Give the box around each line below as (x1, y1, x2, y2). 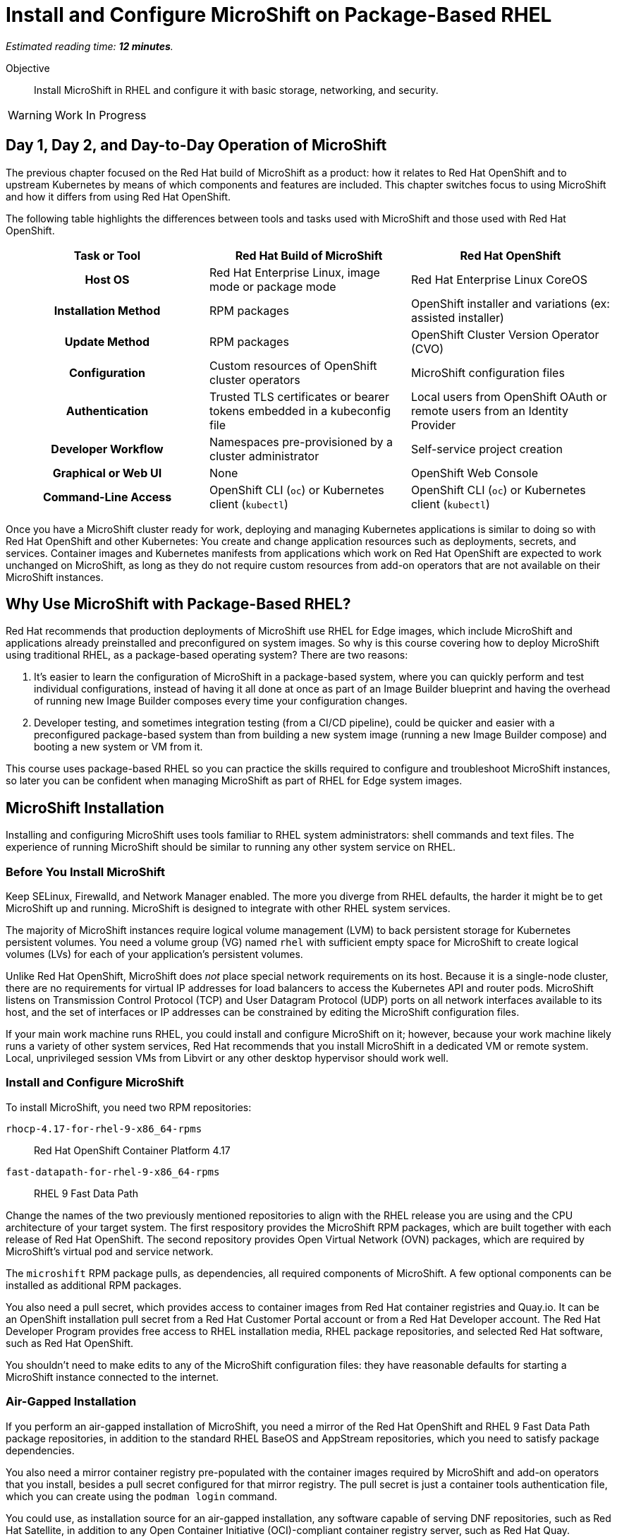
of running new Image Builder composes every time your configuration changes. (34, 695, 408, 707)
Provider (410, 417, 456, 432)
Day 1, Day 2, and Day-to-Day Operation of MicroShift (6, 136, 387, 155)
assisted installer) (410, 310, 504, 325)
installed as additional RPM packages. (6, 1278, 182, 1291)
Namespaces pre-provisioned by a (209, 434, 393, 449)
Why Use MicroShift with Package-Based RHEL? (6, 595, 351, 613)
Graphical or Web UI (52, 465, 162, 480)
